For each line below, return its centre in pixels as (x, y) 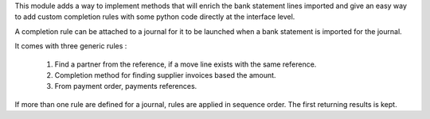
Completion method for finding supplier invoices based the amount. (165, 75)
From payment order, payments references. (126, 86)
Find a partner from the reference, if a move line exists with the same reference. (186, 64)
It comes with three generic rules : (71, 46)
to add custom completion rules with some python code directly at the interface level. (155, 17)
